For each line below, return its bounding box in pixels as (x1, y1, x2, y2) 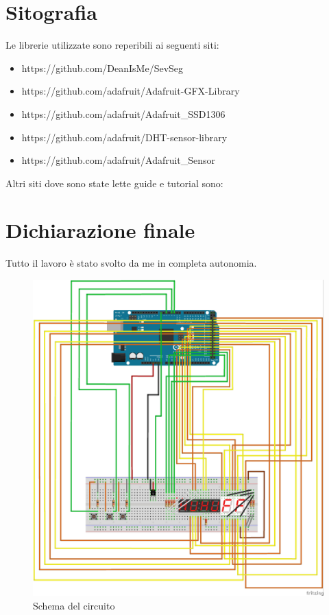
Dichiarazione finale (5, 216, 195, 244)
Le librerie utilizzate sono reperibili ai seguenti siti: (5, 38, 219, 52)
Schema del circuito (33, 598, 115, 612)
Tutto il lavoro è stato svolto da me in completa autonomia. (5, 256, 257, 270)
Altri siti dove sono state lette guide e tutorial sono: (5, 176, 223, 190)
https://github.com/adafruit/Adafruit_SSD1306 (21, 106, 226, 121)
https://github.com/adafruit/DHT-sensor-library (21, 130, 228, 144)
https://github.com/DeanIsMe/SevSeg (21, 60, 184, 75)
